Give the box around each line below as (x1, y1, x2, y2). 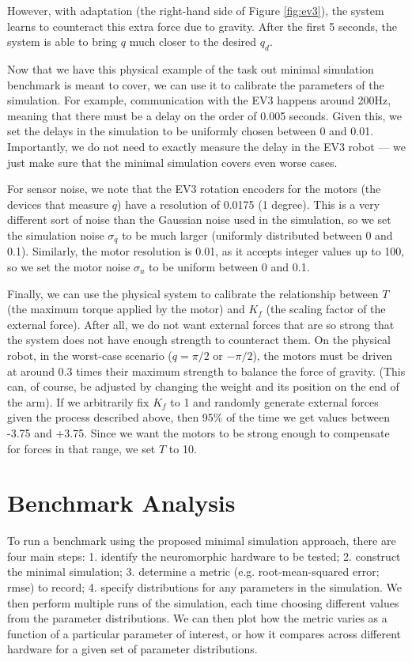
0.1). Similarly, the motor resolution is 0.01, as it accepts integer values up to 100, (7, 243, 405, 259)
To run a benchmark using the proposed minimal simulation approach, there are (7, 532, 396, 549)
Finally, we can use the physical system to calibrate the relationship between (7, 285, 379, 301)
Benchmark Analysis (7, 486, 236, 519)
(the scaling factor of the (266, 301, 386, 317)
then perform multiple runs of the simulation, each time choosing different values (7, 594, 399, 611)
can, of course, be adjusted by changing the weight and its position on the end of (7, 378, 399, 395)
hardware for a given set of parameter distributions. (7, 641, 258, 657)
